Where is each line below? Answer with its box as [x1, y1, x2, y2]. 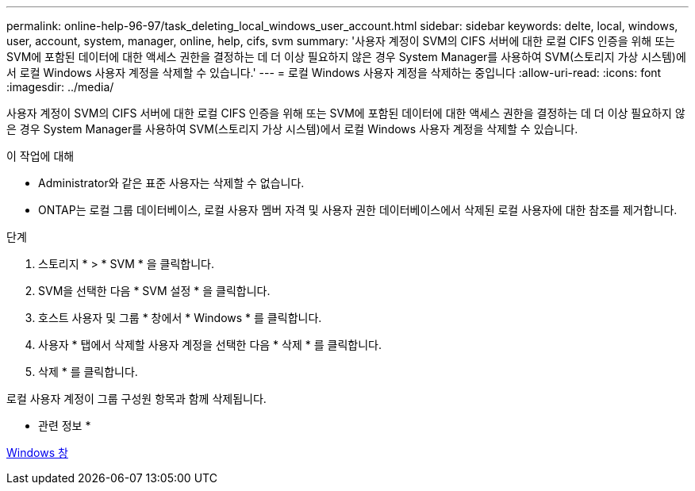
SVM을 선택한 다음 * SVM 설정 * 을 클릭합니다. [38, 284, 271, 297]
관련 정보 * [38, 419, 91, 432]
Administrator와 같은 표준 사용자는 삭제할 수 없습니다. [38, 176, 305, 190]
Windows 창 [6, 446, 68, 459]
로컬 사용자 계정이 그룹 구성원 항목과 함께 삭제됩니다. [6, 392, 267, 405]
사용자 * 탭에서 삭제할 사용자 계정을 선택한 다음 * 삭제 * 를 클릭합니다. [38, 338, 382, 351]
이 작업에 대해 [6, 149, 75, 163]
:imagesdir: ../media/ [6, 80, 114, 94]
